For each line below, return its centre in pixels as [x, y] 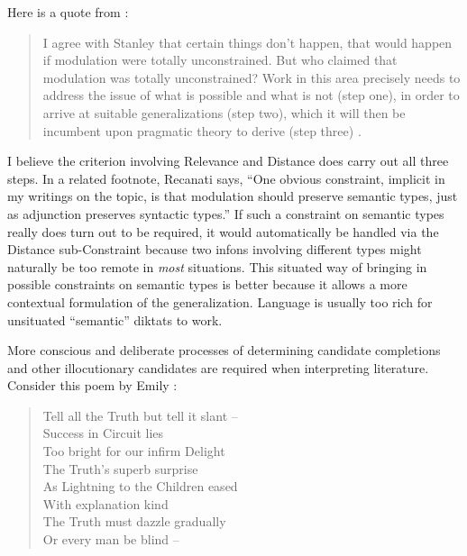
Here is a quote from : [68, 12]
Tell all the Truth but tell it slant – [140, 415]
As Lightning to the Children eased [140, 486]
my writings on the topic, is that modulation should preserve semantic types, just [233, 196]
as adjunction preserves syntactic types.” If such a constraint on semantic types [226, 213]
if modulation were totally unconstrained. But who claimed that [220, 60]
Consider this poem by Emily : [92, 385]
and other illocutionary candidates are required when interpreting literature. [218, 367]
